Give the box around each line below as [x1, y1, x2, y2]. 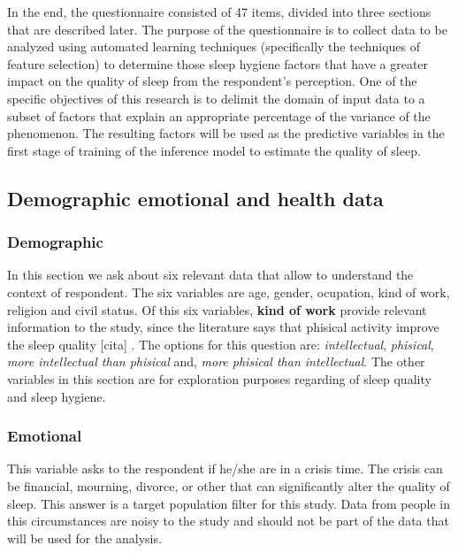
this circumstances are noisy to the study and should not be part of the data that [7, 511, 449, 530]
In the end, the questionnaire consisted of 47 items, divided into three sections [7, 3, 431, 20]
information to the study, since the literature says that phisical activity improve [7, 318, 439, 336]
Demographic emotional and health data [7, 184, 384, 211]
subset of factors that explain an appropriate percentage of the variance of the [7, 106, 431, 125]
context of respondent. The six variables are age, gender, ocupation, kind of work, [7, 282, 450, 301]
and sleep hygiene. [7, 387, 106, 405]
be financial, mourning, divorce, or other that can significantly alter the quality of [7, 476, 450, 495]
